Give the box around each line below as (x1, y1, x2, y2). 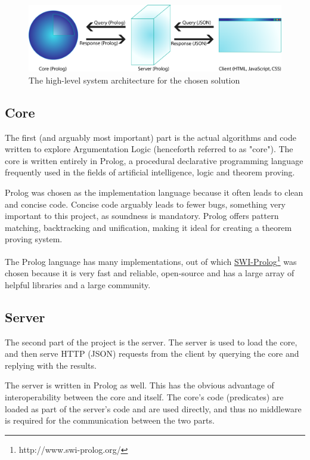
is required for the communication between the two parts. (5, 414, 215, 427)
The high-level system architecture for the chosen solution (29, 73, 240, 86)
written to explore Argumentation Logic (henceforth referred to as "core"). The (5, 143, 293, 155)
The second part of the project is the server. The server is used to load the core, (5, 335, 297, 348)
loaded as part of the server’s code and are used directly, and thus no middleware (5, 402, 302, 415)
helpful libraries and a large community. (5, 278, 151, 291)
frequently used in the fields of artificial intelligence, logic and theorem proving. (5, 166, 295, 178)
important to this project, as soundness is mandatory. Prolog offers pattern (5, 209, 279, 222)
